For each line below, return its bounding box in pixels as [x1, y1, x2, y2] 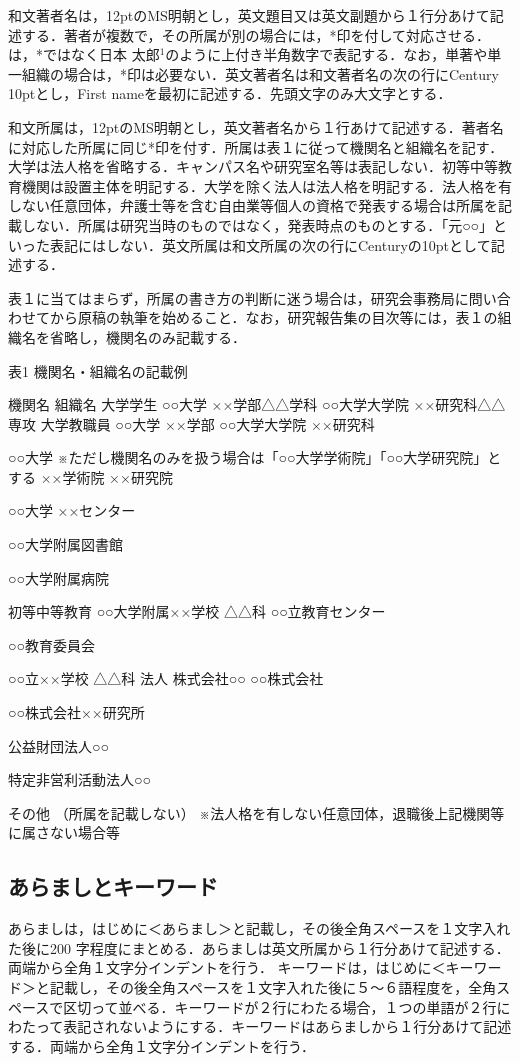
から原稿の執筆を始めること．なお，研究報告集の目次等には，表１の [49, 307, 498, 328]
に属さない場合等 [8, 822, 120, 843]
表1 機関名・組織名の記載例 [8, 360, 188, 381]
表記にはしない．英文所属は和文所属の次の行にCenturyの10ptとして [49, 234, 491, 255]
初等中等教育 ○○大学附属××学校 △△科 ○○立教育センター [8, 601, 386, 622]
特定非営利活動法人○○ [8, 769, 151, 790]
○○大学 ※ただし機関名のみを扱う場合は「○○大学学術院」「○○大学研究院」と [8, 447, 502, 468]
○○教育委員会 [8, 634, 95, 655]
